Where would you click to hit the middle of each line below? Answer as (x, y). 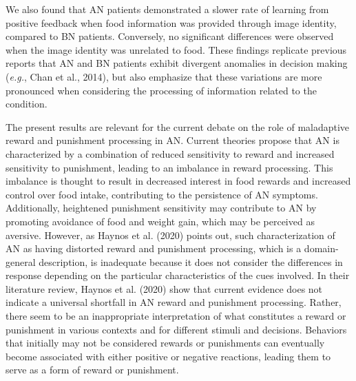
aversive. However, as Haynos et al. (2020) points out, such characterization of (170, 235)
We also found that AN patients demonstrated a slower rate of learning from (167, 9)
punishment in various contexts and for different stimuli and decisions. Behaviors (176, 329)
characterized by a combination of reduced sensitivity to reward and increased (170, 153)
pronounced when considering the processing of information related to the (161, 90)
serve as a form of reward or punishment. (92, 370)
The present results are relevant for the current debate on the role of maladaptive (178, 126)
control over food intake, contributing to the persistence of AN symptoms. (162, 194)
